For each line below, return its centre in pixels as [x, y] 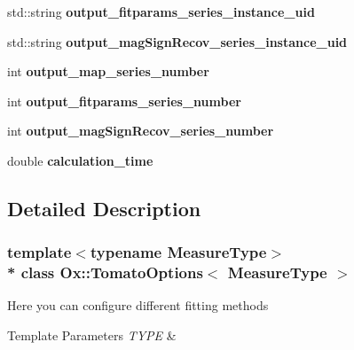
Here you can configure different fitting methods [138, 305]
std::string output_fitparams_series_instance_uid [161, 12]
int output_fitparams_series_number [124, 101]
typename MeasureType [178, 252]
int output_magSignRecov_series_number [141, 131]
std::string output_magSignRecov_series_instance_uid [177, 41]
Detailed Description [104, 208]
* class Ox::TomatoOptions [105, 272]
